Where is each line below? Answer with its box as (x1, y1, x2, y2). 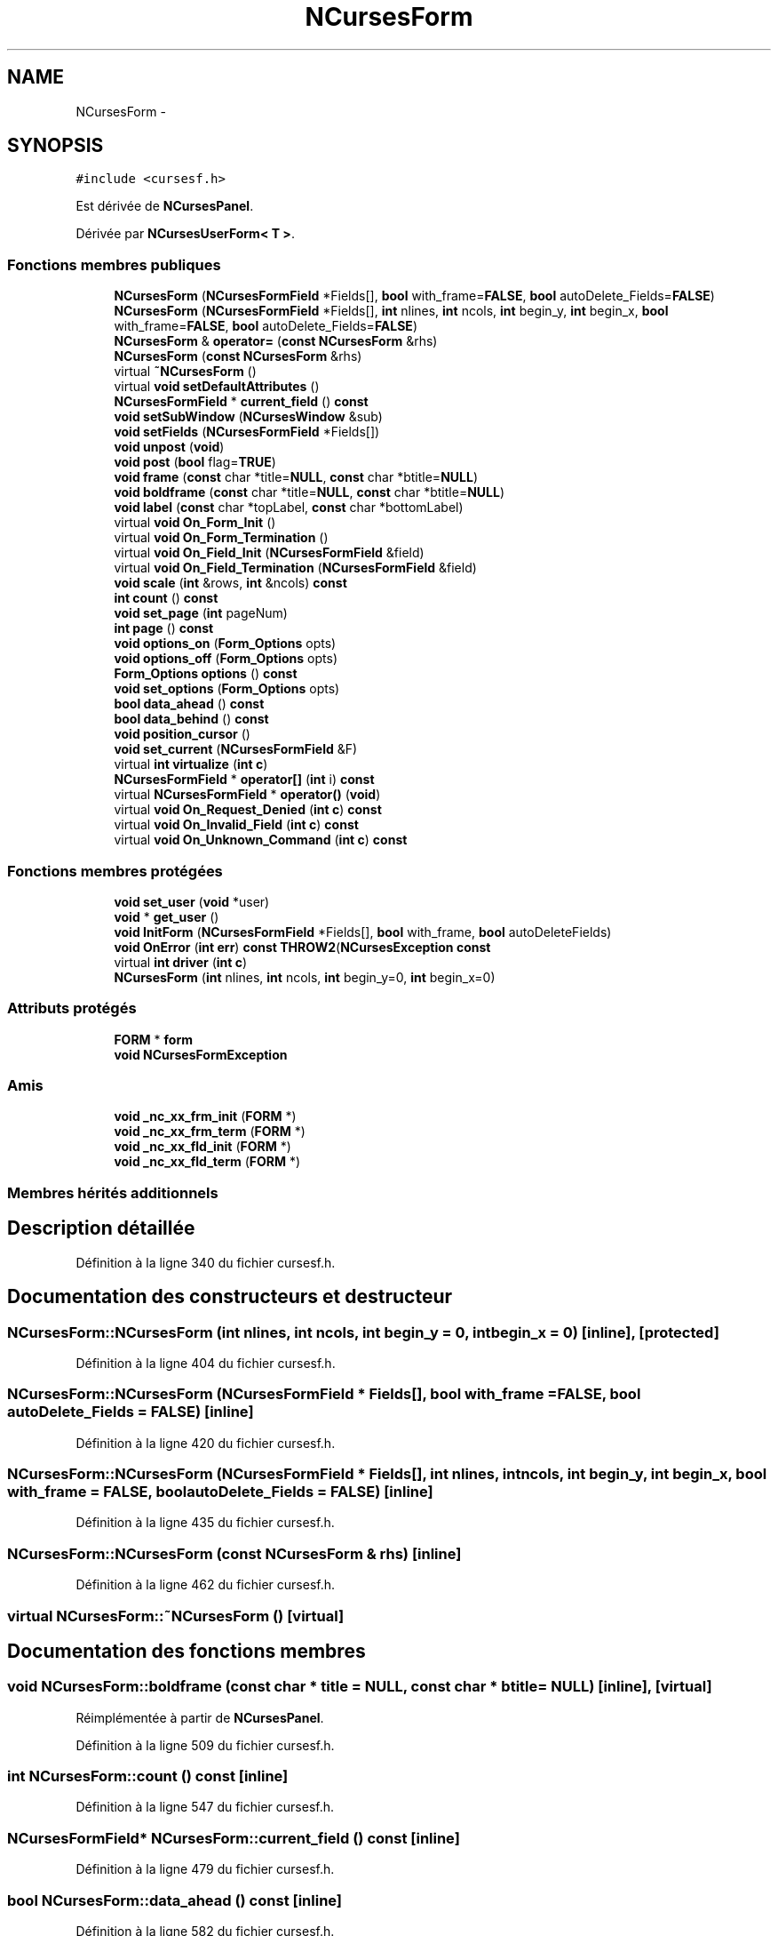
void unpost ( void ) (114, 439, 225, 455)
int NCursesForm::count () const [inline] (7, 1767, 289, 1786)
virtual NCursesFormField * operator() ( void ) (114, 787, 381, 803)
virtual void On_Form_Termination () (114, 530, 329, 546)
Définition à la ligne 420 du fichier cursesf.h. (75, 1435, 336, 1451)
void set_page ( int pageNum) (114, 605, 288, 621)
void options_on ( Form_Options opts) (114, 636, 337, 652)
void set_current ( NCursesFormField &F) (114, 741, 358, 757)
